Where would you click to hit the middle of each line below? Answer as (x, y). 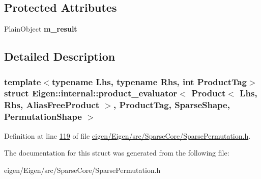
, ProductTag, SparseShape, (171, 105)
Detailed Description (60, 56)
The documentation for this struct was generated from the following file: (117, 153)
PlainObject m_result (41, 29)
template (23, 81)
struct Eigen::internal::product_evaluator (91, 93)
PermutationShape (43, 117)
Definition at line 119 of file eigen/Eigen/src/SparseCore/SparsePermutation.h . (127, 135)
